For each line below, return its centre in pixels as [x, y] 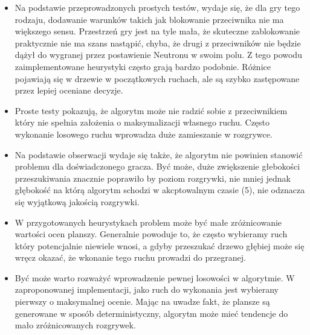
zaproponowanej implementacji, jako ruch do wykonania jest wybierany [147, 289]
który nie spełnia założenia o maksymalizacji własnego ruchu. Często [142, 122]
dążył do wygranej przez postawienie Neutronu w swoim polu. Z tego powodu [158, 55]
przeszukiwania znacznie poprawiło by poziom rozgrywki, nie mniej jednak [153, 178]
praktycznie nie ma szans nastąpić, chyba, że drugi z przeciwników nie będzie [158, 43]
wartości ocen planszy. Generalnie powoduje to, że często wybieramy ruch [151, 234]
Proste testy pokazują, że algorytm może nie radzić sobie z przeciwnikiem [151, 110]
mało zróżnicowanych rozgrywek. [75, 325]
